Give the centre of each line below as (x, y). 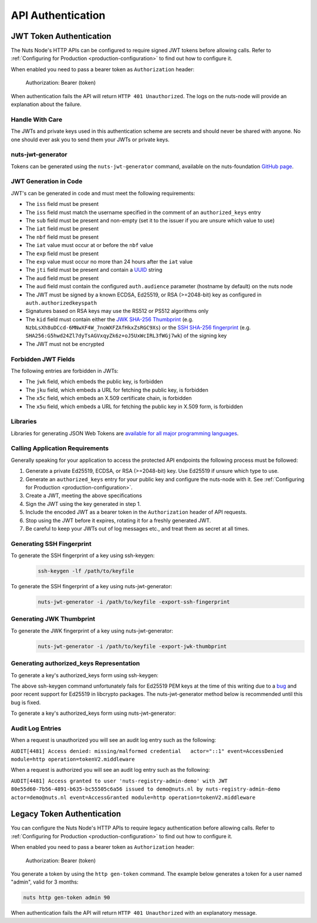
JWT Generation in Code (47, 181)
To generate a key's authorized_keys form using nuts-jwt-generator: (93, 713)
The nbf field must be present (62, 237)
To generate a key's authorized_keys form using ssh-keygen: (85, 675)
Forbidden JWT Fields (43, 359)
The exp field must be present (62, 254)
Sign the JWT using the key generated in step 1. (83, 504)
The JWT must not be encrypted (65, 344)
